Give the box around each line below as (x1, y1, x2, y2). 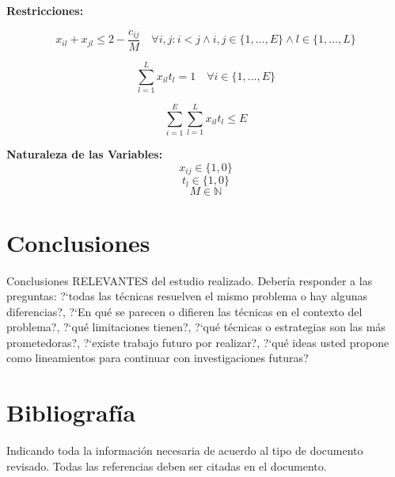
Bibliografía (6, 396, 136, 429)
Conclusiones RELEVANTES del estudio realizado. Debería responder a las (6, 272, 373, 288)
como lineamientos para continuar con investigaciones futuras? (6, 349, 309, 366)
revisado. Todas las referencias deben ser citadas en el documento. (6, 457, 327, 474)
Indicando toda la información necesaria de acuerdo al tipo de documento (6, 442, 363, 459)
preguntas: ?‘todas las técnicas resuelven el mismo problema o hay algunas (6, 288, 368, 304)
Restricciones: (6, 2, 84, 18)
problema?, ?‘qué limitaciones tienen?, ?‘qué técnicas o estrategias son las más (6, 319, 386, 335)
